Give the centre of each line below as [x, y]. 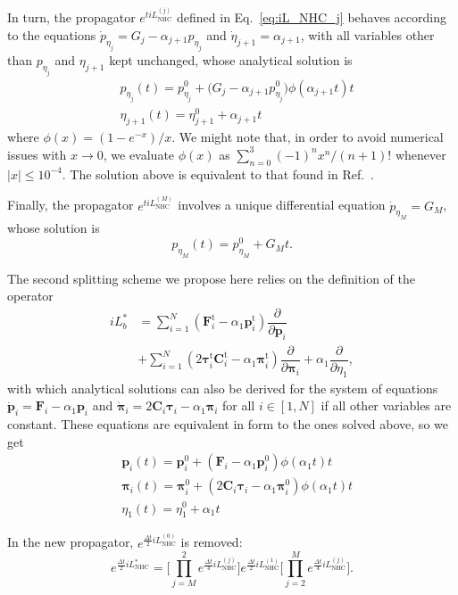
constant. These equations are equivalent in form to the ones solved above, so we [228, 424]
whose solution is [54, 228]
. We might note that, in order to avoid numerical [308, 137]
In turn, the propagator [71, 17]
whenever [421, 154]
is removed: [212, 542]
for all [238, 405]
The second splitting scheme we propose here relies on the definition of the [212, 278]
